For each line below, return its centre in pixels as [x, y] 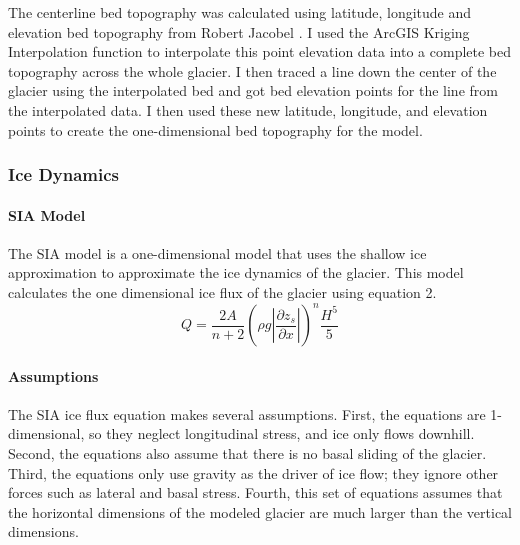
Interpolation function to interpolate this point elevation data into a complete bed [260, 51]
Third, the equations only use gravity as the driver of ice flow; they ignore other [253, 472]
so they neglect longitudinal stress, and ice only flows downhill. [281, 433]
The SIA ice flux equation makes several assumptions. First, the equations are [247, 413]
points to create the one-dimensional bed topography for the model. [215, 129]
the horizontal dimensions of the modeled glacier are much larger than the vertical [260, 511]
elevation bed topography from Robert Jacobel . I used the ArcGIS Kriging [239, 31]
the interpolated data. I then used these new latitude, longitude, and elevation [248, 109]
